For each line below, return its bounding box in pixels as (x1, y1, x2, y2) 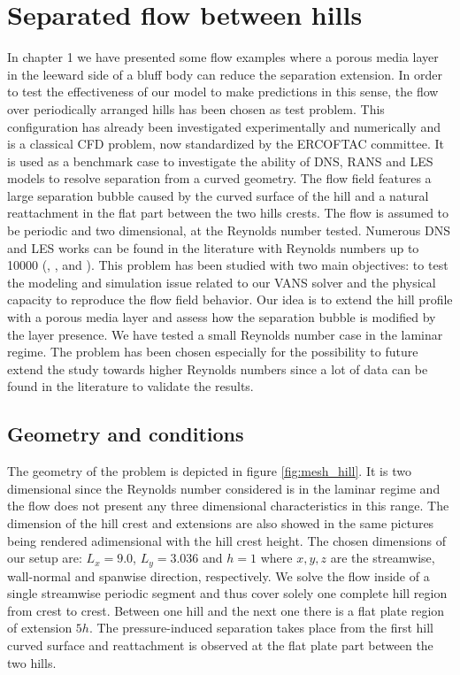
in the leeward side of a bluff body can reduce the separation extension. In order (7, 65, 442, 83)
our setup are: (7, 548, 82, 567)
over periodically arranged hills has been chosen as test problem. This (7, 99, 385, 118)
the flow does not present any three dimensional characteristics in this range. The (7, 496, 449, 515)
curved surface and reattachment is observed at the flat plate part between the (7, 636, 433, 654)
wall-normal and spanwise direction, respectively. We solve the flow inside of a (7, 566, 430, 585)
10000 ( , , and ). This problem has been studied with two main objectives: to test (7, 256, 448, 274)
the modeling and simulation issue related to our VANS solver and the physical (7, 272, 436, 291)
